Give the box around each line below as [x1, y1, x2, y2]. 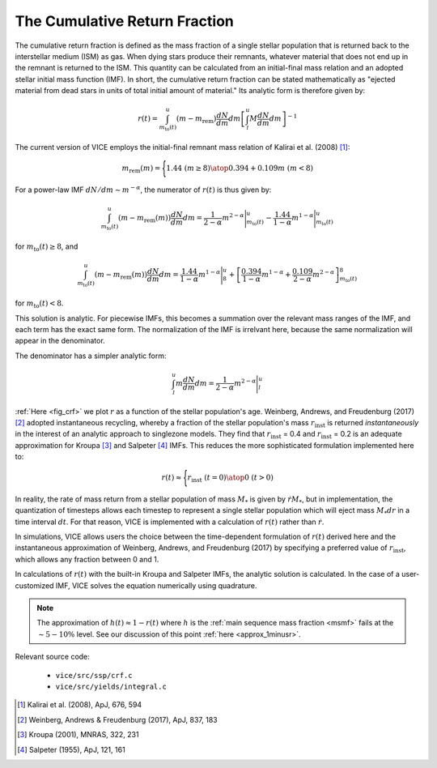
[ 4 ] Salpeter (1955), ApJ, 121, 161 [17, 745, 125, 754]
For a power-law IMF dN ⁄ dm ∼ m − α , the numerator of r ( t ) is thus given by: [15, 184, 272, 194]
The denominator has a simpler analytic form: [15, 351, 167, 361]
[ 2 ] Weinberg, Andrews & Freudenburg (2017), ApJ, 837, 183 [17, 715, 218, 724]
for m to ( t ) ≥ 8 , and [15, 241, 78, 253]
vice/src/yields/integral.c [55, 681, 168, 691]
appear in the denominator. [15, 336, 105, 346]
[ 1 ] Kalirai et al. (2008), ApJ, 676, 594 [17, 700, 142, 710]
